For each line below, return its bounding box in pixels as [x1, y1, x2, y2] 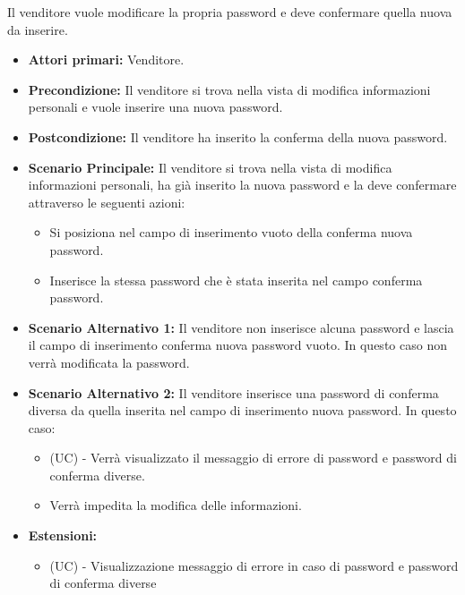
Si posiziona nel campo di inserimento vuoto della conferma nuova [49, 223, 413, 242]
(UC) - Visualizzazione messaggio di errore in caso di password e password [49, 556, 459, 574]
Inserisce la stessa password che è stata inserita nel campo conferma [49, 270, 423, 289]
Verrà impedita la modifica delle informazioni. [49, 496, 302, 514]
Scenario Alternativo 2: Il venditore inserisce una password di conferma [28, 383, 439, 402]
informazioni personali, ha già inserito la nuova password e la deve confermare [28, 175, 457, 194]
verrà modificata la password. [28, 353, 190, 371]
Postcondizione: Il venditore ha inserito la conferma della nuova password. [28, 127, 448, 146]
